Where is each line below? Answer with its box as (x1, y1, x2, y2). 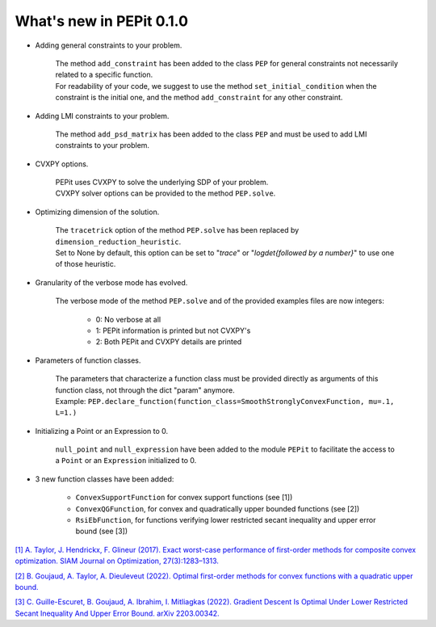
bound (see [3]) (75, 526, 128, 537)
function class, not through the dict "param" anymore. (55, 385, 235, 395)
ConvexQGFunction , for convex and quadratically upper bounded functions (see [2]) (75, 503, 360, 513)
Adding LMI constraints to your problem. (35, 111, 170, 120)
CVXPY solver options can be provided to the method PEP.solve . (55, 188, 276, 198)
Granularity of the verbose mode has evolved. (35, 277, 188, 287)
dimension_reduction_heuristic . (55, 237, 182, 246)
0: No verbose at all (95, 314, 161, 324)
